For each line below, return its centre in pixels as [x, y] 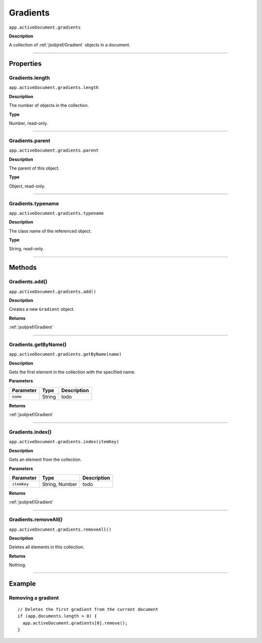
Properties [25, 64]
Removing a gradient [34, 598]
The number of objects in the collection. [49, 105]
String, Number [59, 484]
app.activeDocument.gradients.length [54, 88]
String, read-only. [26, 249]
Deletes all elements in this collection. [47, 547]
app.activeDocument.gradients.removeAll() [60, 529]
